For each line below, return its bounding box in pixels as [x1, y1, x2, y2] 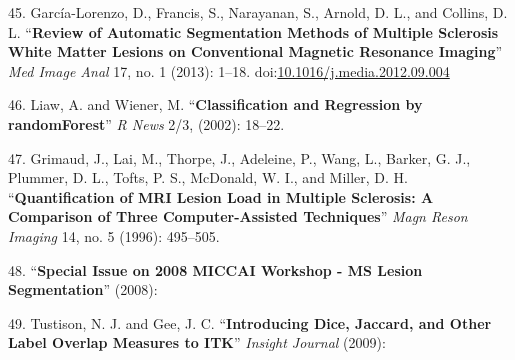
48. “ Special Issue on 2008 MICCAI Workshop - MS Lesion [8, 259, 423, 280]
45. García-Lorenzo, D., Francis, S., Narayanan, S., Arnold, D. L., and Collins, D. [8, 2, 508, 22]
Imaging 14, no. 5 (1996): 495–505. [8, 225, 220, 246]
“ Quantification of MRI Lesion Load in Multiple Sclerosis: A [8, 186, 434, 207]
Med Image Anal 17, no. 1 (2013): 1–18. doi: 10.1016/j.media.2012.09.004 [8, 60, 450, 81]
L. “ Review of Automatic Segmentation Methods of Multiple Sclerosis [8, 21, 499, 42]
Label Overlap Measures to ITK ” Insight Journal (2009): [8, 332, 386, 353]
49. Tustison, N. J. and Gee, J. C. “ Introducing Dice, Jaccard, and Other [8, 312, 492, 333]
